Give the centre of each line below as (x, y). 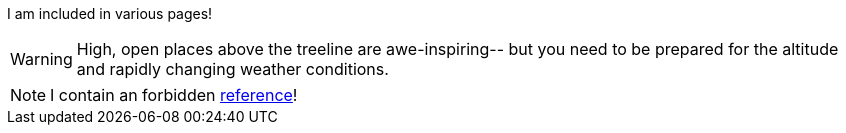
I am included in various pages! (110, 13)
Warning (41, 59)
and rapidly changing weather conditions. (232, 69)
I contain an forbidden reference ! (174, 95)
